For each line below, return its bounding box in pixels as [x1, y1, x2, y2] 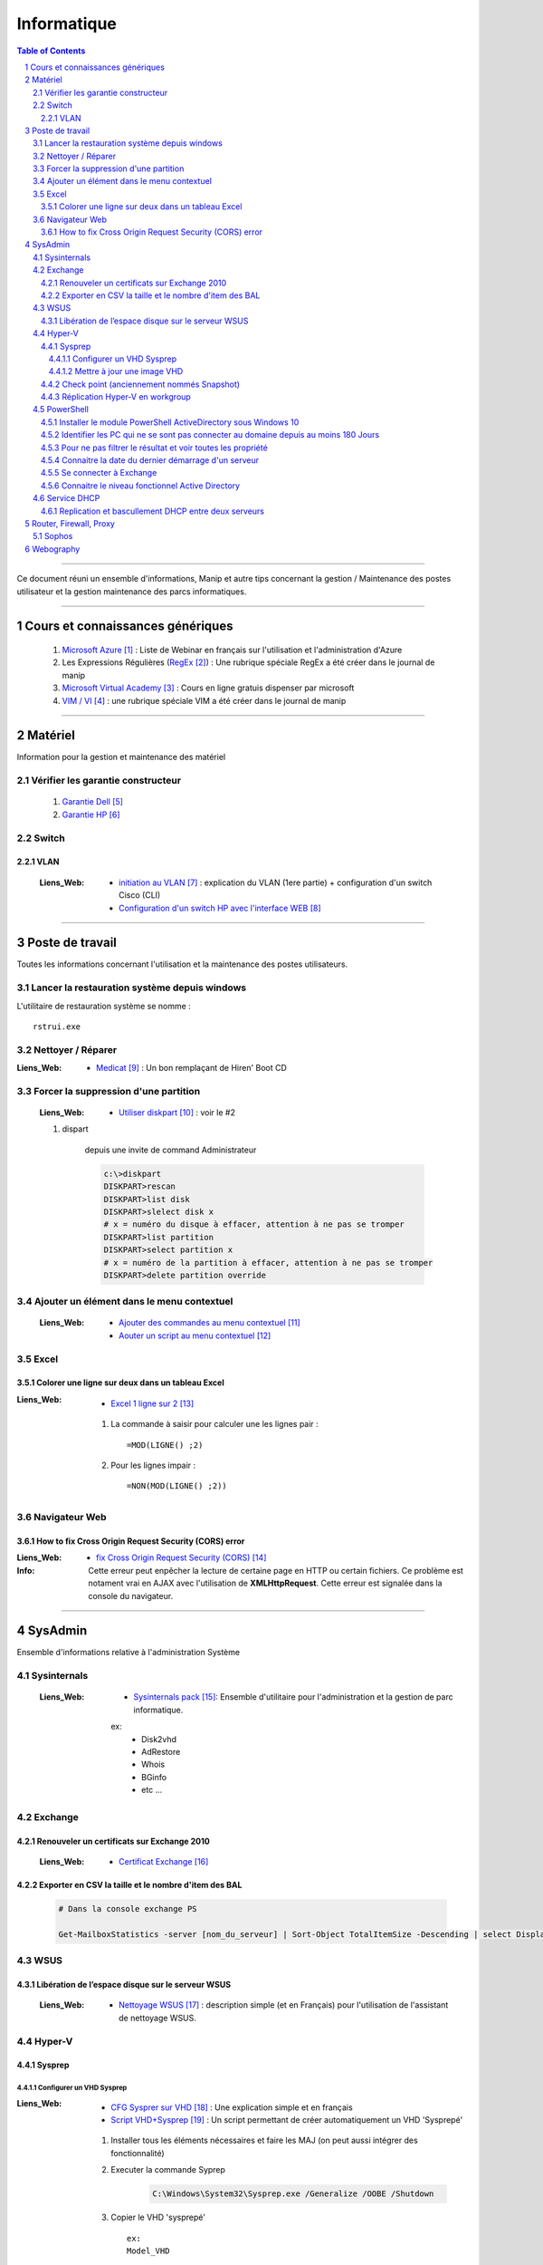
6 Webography [24, 544, 81, 554]
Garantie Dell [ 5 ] [62, 796, 124, 807]
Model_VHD [127, 2246, 170, 2256]
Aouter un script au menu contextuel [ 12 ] [119, 1330, 271, 1341]
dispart [62, 1123, 89, 1134]
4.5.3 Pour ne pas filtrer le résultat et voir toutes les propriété [41, 442, 269, 453]
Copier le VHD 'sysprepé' [110, 2212, 205, 2223]
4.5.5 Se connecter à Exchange [41, 467, 157, 478]
